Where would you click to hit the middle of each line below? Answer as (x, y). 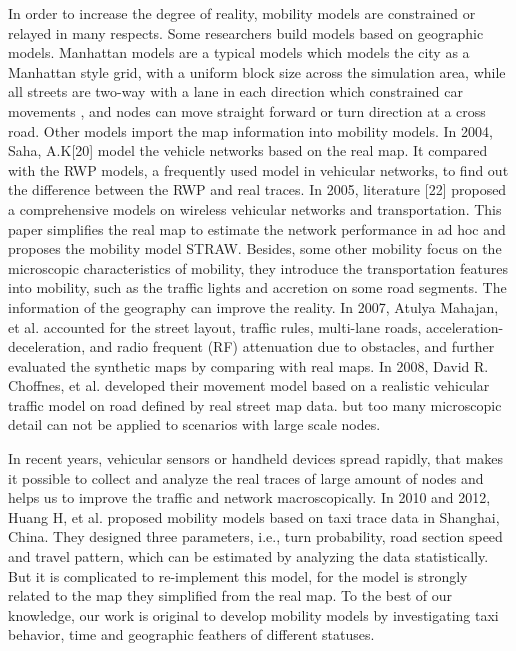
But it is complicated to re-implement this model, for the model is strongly (238, 575)
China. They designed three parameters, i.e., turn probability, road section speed (255, 536)
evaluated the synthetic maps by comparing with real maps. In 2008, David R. (248, 365)
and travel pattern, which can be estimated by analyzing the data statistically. (248, 556)
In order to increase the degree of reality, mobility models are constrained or (242, 13)
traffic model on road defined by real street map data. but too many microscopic (255, 404)
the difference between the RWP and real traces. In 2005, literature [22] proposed (257, 189)
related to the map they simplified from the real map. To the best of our (230, 595)
